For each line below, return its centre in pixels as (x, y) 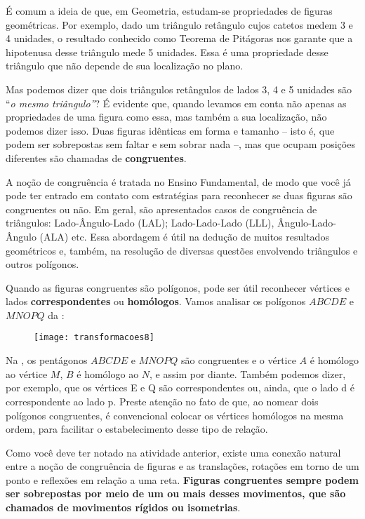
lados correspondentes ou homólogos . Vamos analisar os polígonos (156, 301)
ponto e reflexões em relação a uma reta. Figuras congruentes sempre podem (182, 479)
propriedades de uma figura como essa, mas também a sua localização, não (166, 117)
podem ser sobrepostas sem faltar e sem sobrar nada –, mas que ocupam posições (180, 144)
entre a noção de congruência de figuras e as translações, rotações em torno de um (182, 466)
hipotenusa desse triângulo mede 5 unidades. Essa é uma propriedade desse (167, 52)
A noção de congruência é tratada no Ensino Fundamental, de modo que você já (178, 181)
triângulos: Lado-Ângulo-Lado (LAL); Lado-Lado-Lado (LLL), (140, 223)
